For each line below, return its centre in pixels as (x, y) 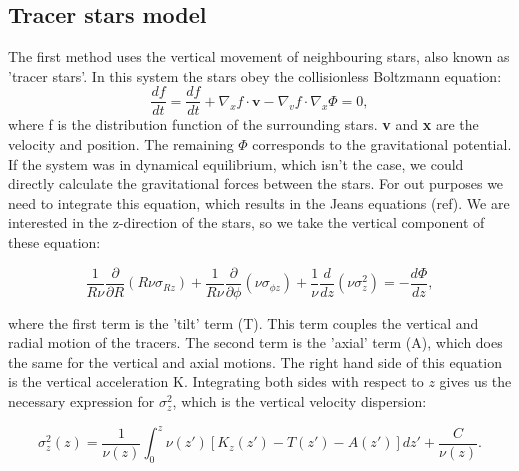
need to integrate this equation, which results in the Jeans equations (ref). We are (259, 202)
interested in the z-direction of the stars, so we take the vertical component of (246, 222)
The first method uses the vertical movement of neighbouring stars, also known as (259, 56)
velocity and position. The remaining (121, 144)
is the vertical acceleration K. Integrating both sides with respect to (216, 381)
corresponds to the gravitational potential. (382, 144)
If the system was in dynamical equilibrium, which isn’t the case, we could (236, 163)
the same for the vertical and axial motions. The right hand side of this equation (255, 361)
